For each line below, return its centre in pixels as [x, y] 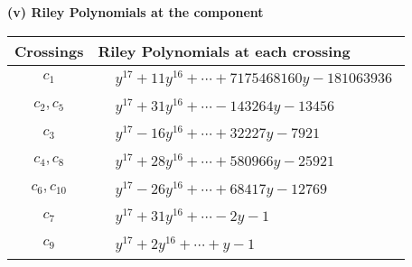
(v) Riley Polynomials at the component [136, 12]
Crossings [49, 51]
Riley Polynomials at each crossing [224, 51]
